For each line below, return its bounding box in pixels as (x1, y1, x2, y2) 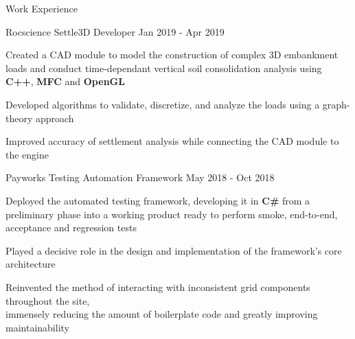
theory (5, 110, 33, 125)
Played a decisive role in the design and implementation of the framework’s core (5, 243, 342, 257)
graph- (322, 97, 350, 111)
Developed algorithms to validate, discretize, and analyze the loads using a (5, 97, 320, 111)
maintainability (5, 320, 69, 334)
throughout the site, (5, 293, 90, 307)
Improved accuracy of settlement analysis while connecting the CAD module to (5, 134, 339, 148)
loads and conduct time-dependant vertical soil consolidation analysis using (5, 60, 322, 75)
